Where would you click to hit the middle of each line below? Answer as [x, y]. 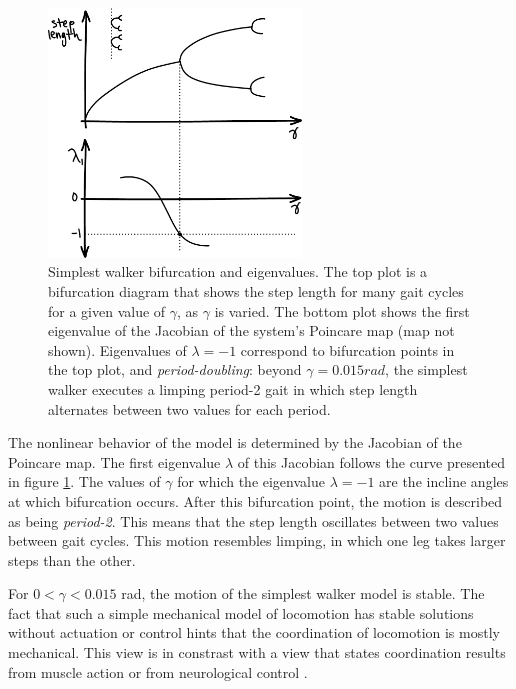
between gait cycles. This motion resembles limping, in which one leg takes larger [257, 540]
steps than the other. [72, 559]
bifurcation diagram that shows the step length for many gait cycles [256, 290]
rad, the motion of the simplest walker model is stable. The [303, 593]
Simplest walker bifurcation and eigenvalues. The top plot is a [238, 271]
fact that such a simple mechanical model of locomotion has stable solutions [241, 612]
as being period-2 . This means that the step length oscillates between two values [253, 520]
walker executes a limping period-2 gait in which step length [233, 388]
